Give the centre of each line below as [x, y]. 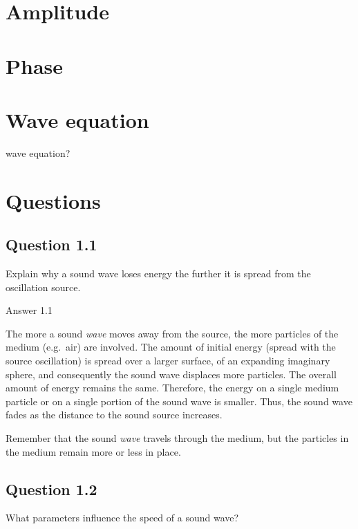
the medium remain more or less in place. [93, 451]
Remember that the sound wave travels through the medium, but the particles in [177, 437]
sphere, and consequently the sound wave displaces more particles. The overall [171, 374]
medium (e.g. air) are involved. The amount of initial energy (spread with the [171, 347]
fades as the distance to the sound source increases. [114, 415]
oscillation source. [43, 287]
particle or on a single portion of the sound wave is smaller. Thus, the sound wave [179, 401]
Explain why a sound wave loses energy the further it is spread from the [158, 273]
